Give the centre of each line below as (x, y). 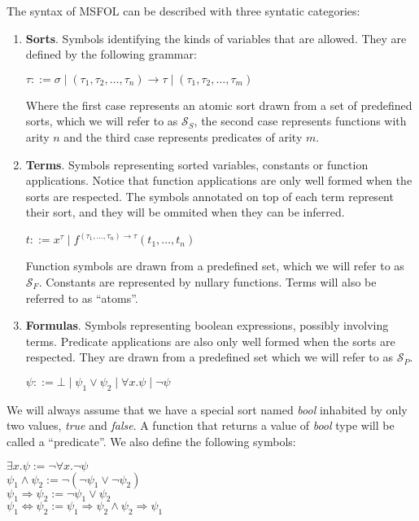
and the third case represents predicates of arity (183, 136)
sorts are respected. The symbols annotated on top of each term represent (209, 196)
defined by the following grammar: (111, 54)
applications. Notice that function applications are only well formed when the (219, 180)
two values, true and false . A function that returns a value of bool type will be (201, 425)
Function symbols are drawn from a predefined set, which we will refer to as (215, 266)
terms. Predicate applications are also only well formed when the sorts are (210, 341)
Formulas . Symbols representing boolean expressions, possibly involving (207, 325)
